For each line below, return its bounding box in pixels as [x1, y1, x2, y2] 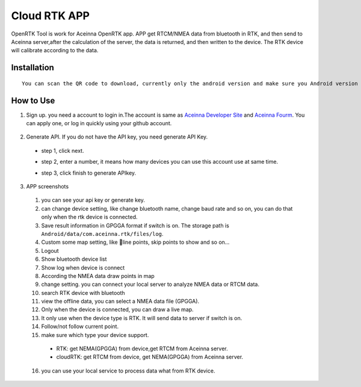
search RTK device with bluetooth [41, 289, 126, 296]
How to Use [11, 95, 55, 105]
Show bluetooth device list [41, 256, 107, 263]
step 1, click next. [41, 147, 84, 154]
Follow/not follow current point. [41, 323, 119, 330]
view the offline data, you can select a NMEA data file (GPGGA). [41, 298, 200, 305]
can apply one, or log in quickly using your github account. [26, 120, 172, 127]
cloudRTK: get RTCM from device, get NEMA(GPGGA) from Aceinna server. [56, 353, 244, 361]
